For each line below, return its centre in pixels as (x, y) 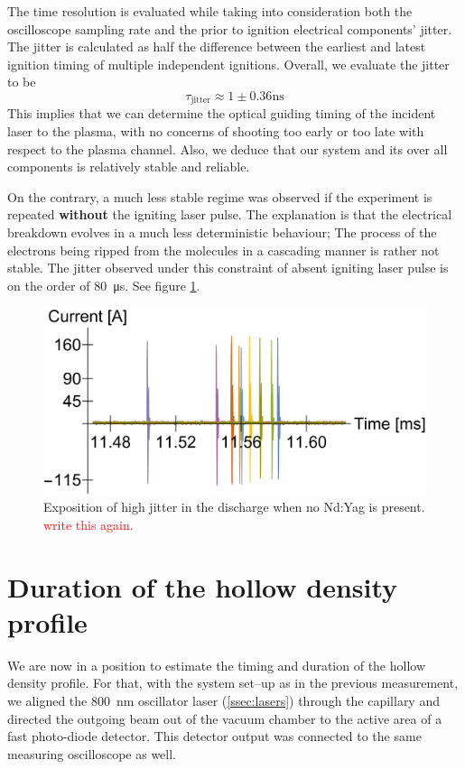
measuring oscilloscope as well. (92, 753)
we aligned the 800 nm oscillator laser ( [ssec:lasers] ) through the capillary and (223, 701)
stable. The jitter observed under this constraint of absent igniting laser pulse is (228, 268)
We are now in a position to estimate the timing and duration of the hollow (217, 665)
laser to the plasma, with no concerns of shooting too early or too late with (216, 131)
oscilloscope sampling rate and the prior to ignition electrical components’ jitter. (230, 28)
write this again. (88, 524)
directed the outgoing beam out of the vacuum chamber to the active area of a (225, 718)
